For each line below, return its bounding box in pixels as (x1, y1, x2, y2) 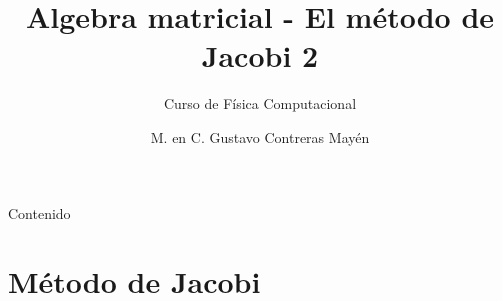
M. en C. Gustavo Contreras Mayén (150, 126, 370, 147)
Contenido (8, 202, 71, 223)
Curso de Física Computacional (163, 93, 357, 114)
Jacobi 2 (201, 35, 319, 76)
